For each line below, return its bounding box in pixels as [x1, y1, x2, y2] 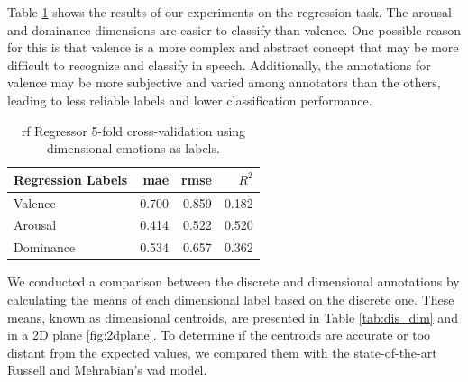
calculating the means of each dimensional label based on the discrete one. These [7, 289, 454, 308]
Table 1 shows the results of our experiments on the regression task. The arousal [7, 3, 452, 21]
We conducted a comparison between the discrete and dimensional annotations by [7, 272, 460, 291]
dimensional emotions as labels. [46, 139, 220, 158]
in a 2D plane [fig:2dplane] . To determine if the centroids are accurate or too [7, 325, 431, 344]
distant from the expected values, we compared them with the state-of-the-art [7, 342, 437, 361]
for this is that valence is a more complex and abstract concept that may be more [7, 38, 459, 57]
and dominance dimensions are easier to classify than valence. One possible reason [7, 20, 462, 39]
